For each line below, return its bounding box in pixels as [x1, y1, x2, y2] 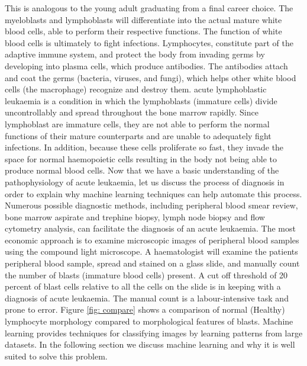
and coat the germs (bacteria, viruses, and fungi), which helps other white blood [5, 71, 296, 84]
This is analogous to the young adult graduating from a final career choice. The [5, 2, 293, 14]
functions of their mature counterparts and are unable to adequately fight [5, 129, 272, 142]
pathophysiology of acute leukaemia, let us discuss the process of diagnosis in [5, 175, 285, 188]
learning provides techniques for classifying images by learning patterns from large [5, 326, 303, 339]
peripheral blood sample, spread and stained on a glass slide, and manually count [5, 257, 300, 269]
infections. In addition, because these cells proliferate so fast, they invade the [5, 141, 284, 153]
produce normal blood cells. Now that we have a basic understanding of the [5, 164, 279, 176]
